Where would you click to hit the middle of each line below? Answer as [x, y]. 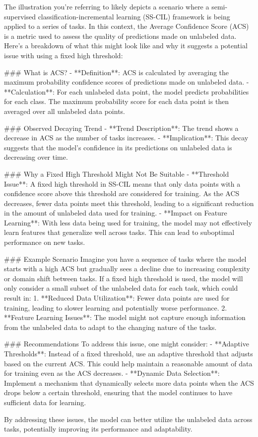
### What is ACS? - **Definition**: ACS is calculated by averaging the [117, 72]
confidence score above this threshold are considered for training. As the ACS [122, 193]
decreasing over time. [36, 157]
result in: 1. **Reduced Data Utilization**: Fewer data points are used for [117, 298]
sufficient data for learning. [45, 402]
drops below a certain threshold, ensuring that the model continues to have [118, 392]
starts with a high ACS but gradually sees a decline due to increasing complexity [127, 269]
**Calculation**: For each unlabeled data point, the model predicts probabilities [127, 91]
